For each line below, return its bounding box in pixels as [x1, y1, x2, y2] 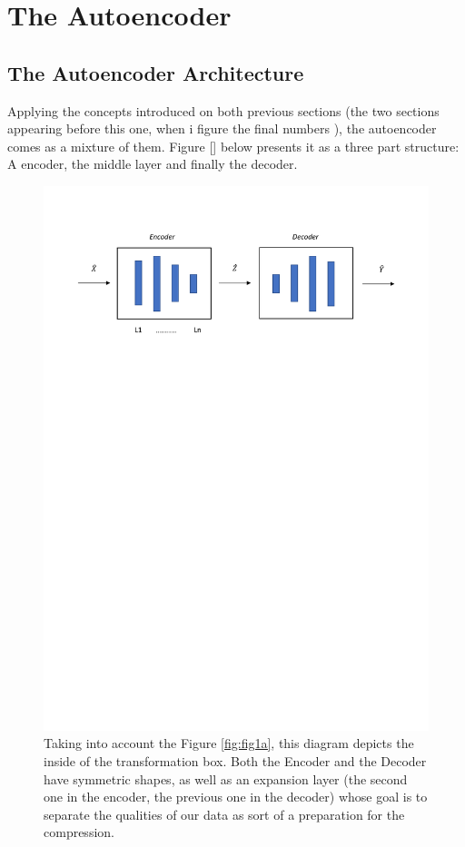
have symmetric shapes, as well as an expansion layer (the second [44, 769, 408, 788]
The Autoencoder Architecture [7, 58, 304, 86]
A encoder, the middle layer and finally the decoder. [7, 154, 298, 173]
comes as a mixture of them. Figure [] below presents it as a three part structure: [7, 136, 460, 155]
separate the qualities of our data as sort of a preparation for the [44, 804, 405, 823]
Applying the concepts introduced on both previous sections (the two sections [7, 101, 440, 120]
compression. [44, 822, 114, 842]
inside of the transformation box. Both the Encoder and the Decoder [44, 752, 427, 771]
